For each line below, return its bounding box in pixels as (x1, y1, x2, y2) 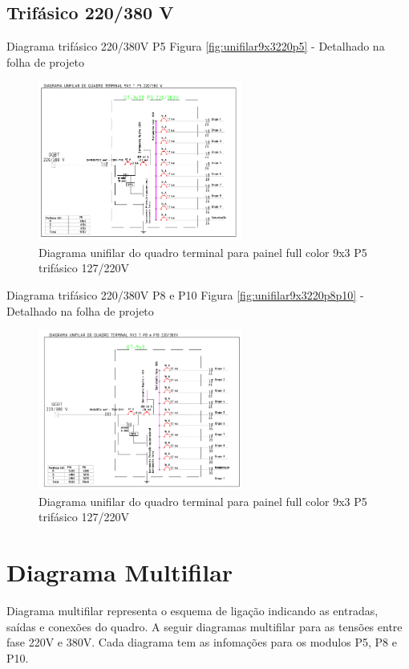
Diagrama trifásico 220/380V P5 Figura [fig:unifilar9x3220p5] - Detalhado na (6, 38, 385, 55)
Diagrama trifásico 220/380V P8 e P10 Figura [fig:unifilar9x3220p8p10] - (6, 286, 364, 303)
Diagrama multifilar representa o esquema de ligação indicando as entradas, (6, 602, 379, 618)
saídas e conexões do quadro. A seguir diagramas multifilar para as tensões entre (6, 618, 403, 634)
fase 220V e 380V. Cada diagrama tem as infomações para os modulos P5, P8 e (6, 634, 397, 651)
